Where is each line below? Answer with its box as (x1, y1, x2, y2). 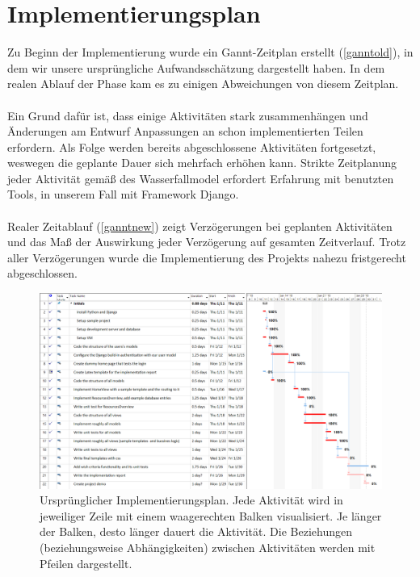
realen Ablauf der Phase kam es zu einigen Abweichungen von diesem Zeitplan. (7, 75, 399, 92)
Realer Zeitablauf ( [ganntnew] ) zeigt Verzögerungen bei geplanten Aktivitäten (7, 217, 393, 234)
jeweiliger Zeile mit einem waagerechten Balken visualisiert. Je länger (40, 507, 382, 524)
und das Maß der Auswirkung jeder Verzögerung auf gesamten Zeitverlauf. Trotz (7, 233, 406, 250)
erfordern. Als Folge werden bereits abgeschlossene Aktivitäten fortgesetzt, (7, 138, 376, 155)
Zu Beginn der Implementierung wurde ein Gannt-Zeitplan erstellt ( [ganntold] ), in (7, 44, 414, 61)
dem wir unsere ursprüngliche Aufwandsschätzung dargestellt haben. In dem (7, 59, 385, 76)
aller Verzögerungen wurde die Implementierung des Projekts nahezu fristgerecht (7, 249, 406, 266)
